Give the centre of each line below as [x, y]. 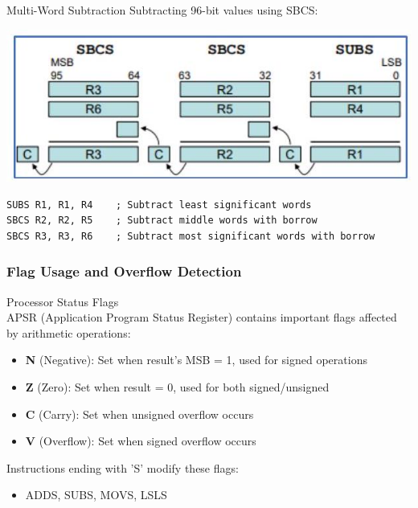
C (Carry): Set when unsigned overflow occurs [139, 414]
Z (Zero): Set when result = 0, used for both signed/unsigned [177, 387]
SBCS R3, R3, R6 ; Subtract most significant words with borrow [191, 236]
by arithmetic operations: [69, 332]
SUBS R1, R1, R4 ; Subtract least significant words [159, 205]
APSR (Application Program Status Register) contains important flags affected [202, 317]
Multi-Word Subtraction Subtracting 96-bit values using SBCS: [162, 10]
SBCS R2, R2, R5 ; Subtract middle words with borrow [162, 221]
